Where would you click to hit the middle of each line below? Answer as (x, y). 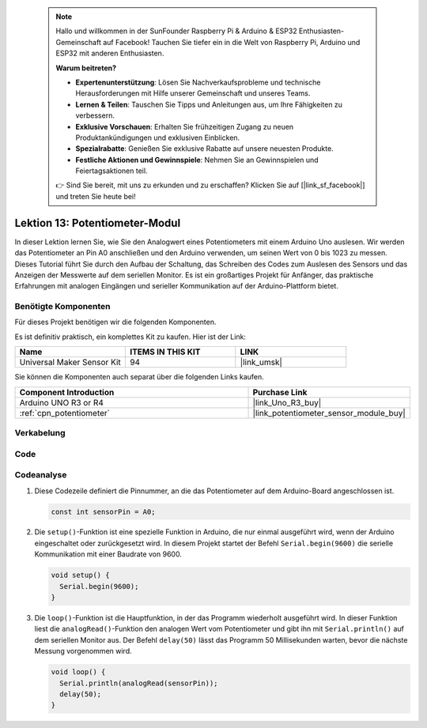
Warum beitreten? (86, 68)
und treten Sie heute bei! (96, 196)
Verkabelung (40, 433)
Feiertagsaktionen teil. (111, 171)
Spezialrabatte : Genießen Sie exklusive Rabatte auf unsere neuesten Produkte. (204, 149)
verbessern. (95, 115)
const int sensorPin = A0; (103, 511)
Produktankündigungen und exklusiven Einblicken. (158, 138)
